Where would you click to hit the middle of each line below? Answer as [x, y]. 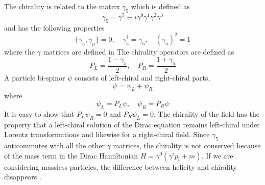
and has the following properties [54, 27]
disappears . [23, 177]
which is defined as [160, 6]
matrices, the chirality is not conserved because [187, 145]
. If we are [217, 155]
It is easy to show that [39, 113]
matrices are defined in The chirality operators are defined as [139, 51]
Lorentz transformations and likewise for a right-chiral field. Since [107, 134]
